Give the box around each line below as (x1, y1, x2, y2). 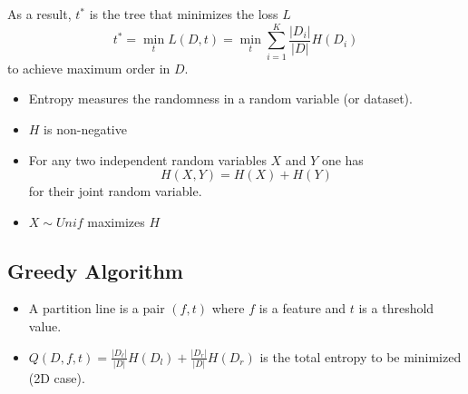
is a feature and (258, 299, 346, 318)
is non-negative (44, 119, 127, 138)
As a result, (7, 5, 72, 23)
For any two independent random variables (28, 150, 267, 169)
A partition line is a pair (28, 299, 165, 318)
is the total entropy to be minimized (259, 347, 462, 366)
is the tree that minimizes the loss (89, 5, 278, 23)
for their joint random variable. (28, 182, 202, 201)
